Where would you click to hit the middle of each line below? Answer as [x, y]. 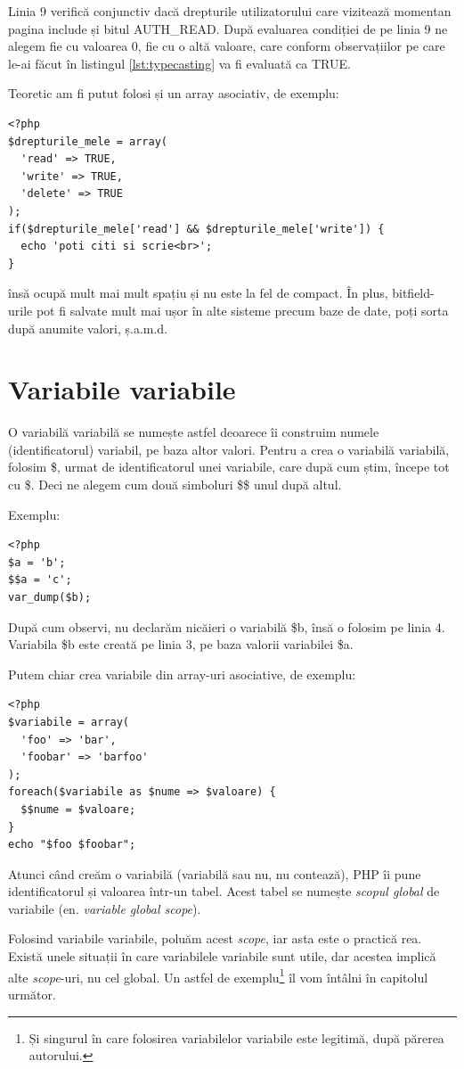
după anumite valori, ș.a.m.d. [88, 328]
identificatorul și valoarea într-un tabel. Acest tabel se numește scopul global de [224, 891]
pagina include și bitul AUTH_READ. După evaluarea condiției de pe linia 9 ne [228, 28]
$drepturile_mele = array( [88, 141]
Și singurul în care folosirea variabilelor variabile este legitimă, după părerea [236, 1037]
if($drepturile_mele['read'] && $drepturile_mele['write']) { [196, 229]
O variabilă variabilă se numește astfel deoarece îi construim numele [194, 432]
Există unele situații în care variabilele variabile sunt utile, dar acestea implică [222, 956]
